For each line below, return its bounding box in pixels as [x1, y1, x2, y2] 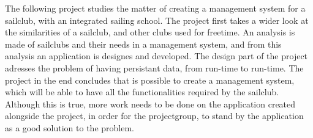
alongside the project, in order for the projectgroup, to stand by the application [5, 109, 304, 122]
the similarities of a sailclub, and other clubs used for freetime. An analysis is [5, 26, 295, 38]
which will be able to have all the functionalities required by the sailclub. [5, 85, 279, 98]
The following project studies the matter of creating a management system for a [5, 2, 306, 14]
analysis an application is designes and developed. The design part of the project [5, 49, 308, 62]
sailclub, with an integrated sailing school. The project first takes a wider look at [5, 13, 309, 26]
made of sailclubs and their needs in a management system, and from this [5, 37, 282, 50]
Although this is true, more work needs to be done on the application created [5, 97, 296, 110]
